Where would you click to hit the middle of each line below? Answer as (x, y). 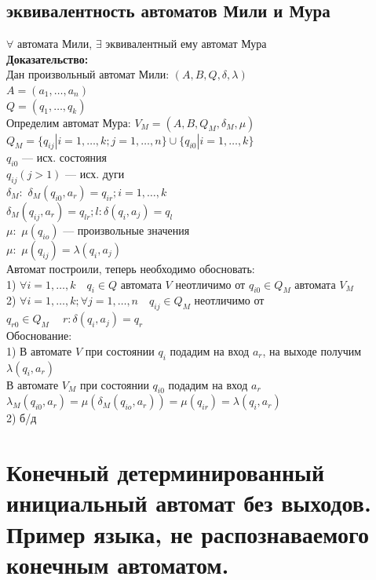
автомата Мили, (55, 44)
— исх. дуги (95, 174)
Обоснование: (39, 336)
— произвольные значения (126, 230)
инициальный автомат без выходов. (189, 503)
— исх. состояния (64, 157)
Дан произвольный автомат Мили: (88, 74)
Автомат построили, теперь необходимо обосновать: (131, 268)
